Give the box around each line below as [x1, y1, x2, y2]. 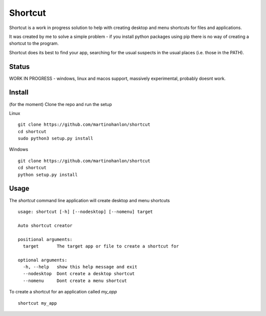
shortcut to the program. [9, 40, 59, 46]
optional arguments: [18, 257, 67, 263]
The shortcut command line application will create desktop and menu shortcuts [9, 197, 170, 203]
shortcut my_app [18, 300, 57, 306]
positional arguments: [18, 237, 73, 242]
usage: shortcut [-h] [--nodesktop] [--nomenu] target [18, 209, 153, 214]
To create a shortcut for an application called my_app [9, 289, 117, 295]
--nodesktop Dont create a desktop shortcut [23, 271, 135, 277]
